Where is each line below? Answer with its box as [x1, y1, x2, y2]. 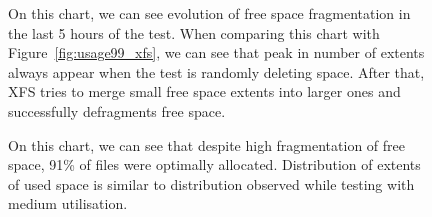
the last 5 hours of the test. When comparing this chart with [8, 22, 380, 43]
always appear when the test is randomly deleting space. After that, [8, 61, 425, 82]
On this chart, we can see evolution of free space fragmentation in [8, 3, 411, 23]
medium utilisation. [8, 193, 128, 214]
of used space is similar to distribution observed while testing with [8, 173, 415, 194]
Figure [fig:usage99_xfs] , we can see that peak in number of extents [8, 42, 425, 63]
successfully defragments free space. [8, 100, 226, 121]
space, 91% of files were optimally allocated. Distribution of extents [8, 154, 421, 175]
